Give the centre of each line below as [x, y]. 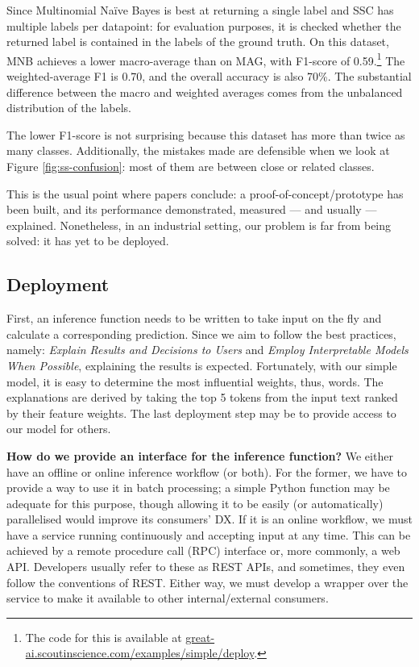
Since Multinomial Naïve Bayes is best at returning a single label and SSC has [200, 10]
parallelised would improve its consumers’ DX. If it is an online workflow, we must [209, 519]
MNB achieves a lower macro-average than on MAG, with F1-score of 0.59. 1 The [206, 59]
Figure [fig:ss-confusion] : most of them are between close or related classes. [191, 166]
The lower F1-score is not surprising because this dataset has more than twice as [206, 134]
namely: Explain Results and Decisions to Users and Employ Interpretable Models [207, 350]
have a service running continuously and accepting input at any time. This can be [209, 534]
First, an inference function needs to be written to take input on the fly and [194, 318]
